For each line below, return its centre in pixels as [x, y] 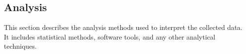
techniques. [20, 46]
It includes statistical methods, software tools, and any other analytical [110, 36]
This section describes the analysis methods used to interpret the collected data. [123, 27]
